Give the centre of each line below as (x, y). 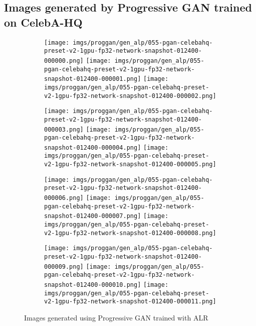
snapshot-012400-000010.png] (93, 285)
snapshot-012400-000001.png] (93, 79)
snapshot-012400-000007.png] (93, 216)
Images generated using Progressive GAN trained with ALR (116, 317)
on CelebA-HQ (43, 22)
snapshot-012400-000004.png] (93, 147)
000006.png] (64, 198)
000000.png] (64, 61)
